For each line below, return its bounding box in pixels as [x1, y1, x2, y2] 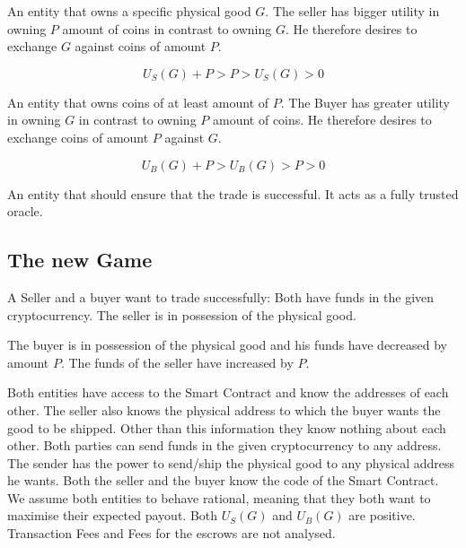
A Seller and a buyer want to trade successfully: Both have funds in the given [7, 287, 435, 306]
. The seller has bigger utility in [265, 2, 440, 20]
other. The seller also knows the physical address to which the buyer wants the [7, 400, 441, 419]
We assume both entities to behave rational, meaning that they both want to [7, 488, 431, 507]
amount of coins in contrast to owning [62, 19, 272, 38]
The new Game [7, 246, 153, 274]
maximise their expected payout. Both [7, 506, 218, 525]
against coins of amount [75, 37, 207, 56]
